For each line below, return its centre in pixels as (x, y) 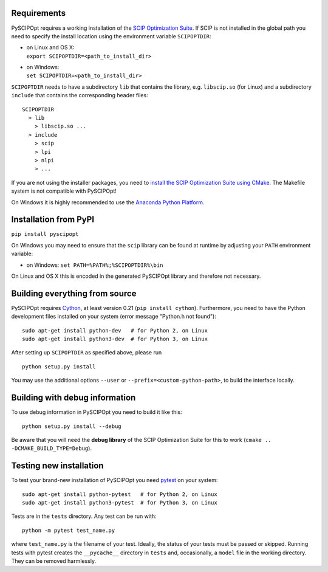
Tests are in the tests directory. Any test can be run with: (84, 516)
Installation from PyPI (53, 220)
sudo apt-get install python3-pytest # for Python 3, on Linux (120, 503)
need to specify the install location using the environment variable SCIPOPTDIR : (111, 36)
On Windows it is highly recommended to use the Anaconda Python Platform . (108, 202)
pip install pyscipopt (45, 234)
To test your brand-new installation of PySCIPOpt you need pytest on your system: (114, 480)
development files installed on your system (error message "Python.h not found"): (114, 317)
